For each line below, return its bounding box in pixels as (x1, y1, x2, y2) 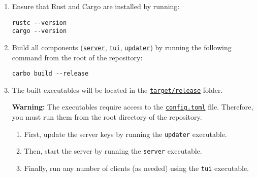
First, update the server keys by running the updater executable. (24, 128, 227, 139)
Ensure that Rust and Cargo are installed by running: (12, 1, 180, 11)
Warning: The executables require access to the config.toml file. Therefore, (12, 101, 253, 112)
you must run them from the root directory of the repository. (12, 112, 202, 122)
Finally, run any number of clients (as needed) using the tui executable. (24, 163, 249, 173)
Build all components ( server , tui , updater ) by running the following (12, 42, 232, 52)
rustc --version (12, 19, 67, 26)
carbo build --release (12, 70, 89, 78)
